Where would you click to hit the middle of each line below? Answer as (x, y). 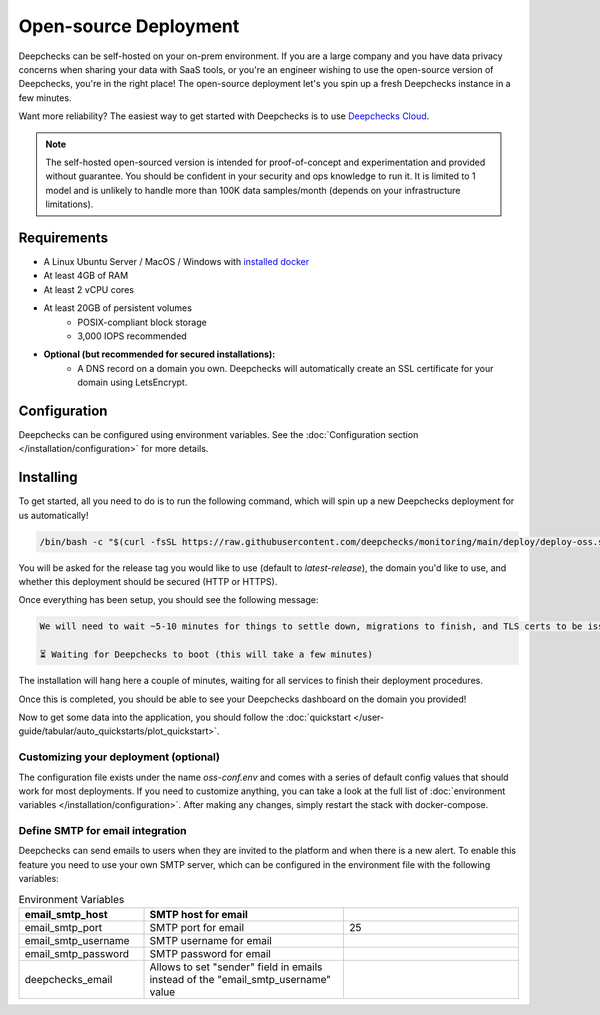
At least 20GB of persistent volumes (117, 308)
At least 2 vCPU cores (89, 289)
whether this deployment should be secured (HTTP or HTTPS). (148, 582)
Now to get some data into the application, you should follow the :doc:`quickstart (185, 717)
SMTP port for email (197, 927)
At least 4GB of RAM (86, 276)
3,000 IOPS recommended (132, 336)
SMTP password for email (210, 953)
